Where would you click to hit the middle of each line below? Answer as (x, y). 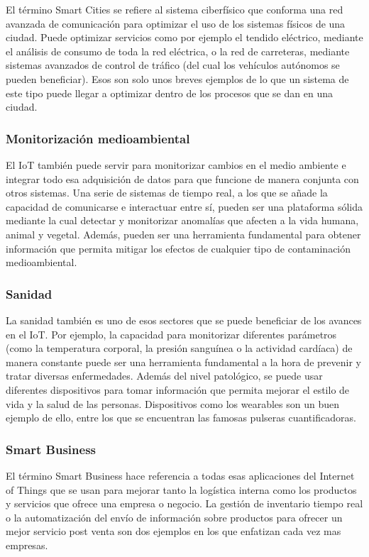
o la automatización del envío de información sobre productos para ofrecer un (174, 517)
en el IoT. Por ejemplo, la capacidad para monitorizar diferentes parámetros (171, 334)
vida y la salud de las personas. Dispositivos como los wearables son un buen (173, 403)
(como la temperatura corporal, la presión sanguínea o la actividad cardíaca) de (179, 348)
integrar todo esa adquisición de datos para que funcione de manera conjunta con (182, 178)
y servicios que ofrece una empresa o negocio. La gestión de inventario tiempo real (184, 503)
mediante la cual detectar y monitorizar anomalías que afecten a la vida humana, (182, 220)
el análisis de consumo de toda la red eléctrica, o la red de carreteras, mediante (178, 51)
